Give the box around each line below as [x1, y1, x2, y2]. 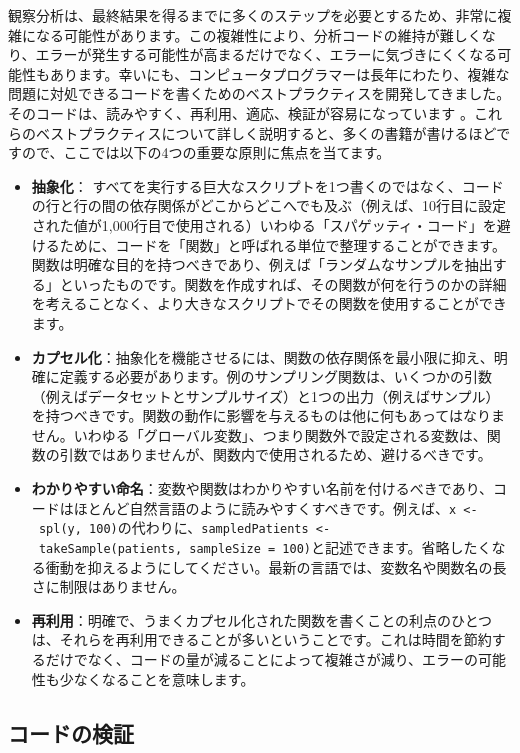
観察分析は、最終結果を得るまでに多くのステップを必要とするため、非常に [8, 5, 498, 25]
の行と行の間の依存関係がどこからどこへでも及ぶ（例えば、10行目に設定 [31, 195, 506, 216]
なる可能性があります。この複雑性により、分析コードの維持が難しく [35, 24, 482, 45]
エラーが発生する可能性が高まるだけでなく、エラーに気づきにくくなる [35, 44, 498, 65]
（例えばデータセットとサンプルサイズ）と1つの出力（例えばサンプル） [31, 385, 500, 406]
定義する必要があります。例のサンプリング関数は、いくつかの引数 [59, 366, 492, 387]
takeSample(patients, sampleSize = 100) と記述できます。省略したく [38, 536, 492, 557]
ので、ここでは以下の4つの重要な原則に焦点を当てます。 [21, 142, 391, 163]
